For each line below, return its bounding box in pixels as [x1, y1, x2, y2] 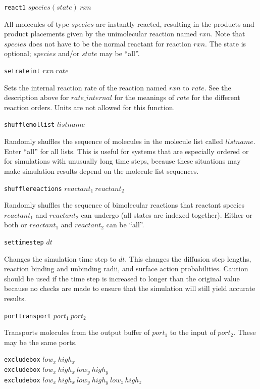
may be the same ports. [4, 336, 77, 347]
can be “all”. [106, 219, 144, 230]
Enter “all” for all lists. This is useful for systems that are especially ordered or [4, 145, 249, 156]
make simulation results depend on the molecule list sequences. [4, 165, 199, 176]
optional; [4, 48, 31, 59]
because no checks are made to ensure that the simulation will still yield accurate [4, 283, 255, 294]
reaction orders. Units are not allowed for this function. [4, 102, 175, 112]
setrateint [4, 68, 40, 75]
